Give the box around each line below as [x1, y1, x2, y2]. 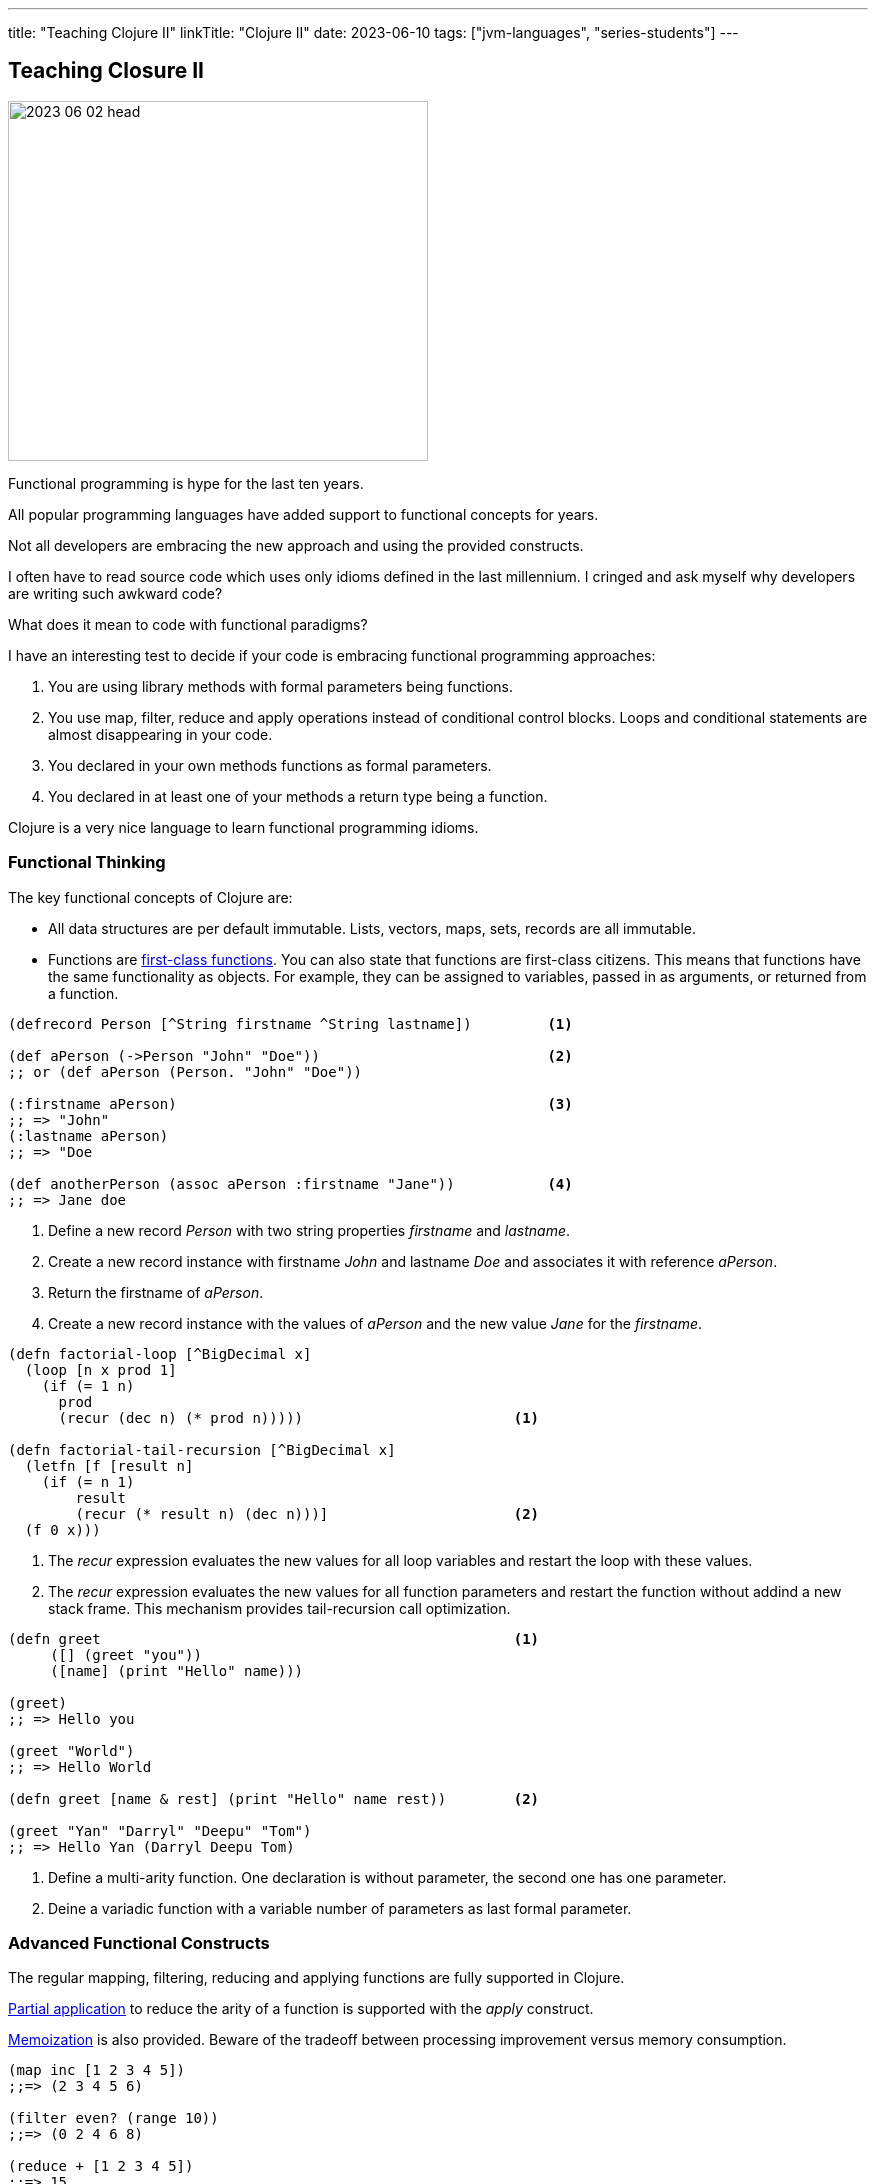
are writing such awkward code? [8, 584, 223, 602]
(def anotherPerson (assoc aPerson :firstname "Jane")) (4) [8, 1175, 573, 1192]
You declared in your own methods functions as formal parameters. [48, 756, 492, 774]
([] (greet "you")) [50, 1646, 202, 1663]
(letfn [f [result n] [24, 1457, 194, 1474]
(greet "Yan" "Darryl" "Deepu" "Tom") [8, 1822, 312, 1839]
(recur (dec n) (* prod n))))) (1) [58, 1409, 540, 1426]
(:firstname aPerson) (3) [8, 1095, 573, 1112]
